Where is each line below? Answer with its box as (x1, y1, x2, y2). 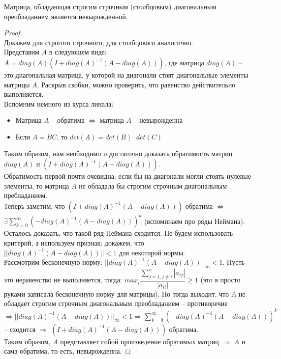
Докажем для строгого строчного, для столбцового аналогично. (4, 37, 193, 47)
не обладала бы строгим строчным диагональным (79, 180, 227, 191)
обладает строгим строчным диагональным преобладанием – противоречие (4, 298, 228, 308)
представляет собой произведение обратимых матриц (60, 336, 219, 346)
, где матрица (164, 57, 204, 67)
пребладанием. (4, 190, 47, 200)
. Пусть (222, 257, 245, 267)
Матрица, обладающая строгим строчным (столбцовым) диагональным (4, 1, 217, 11)
